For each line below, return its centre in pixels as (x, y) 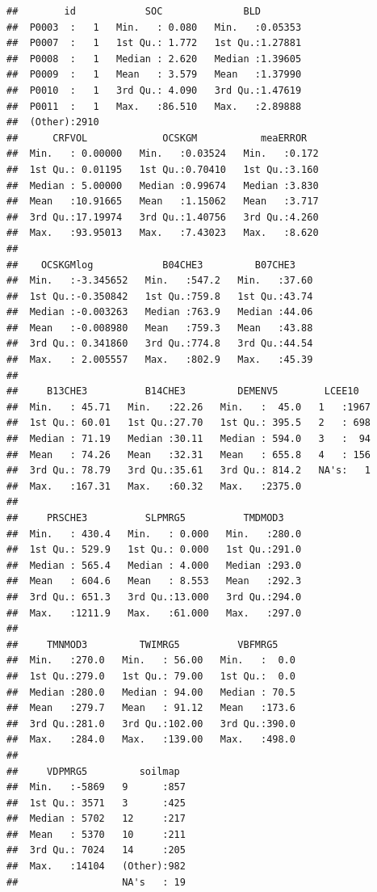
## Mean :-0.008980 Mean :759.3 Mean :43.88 (160, 328)
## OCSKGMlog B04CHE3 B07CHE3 (151, 265)
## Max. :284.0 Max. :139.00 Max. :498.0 (151, 740)
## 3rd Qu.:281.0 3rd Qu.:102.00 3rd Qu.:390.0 (151, 724)
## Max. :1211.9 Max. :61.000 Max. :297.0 (154, 613)
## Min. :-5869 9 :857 (96, 787)
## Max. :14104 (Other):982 (96, 867)
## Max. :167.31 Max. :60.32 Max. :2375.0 (154, 486)
